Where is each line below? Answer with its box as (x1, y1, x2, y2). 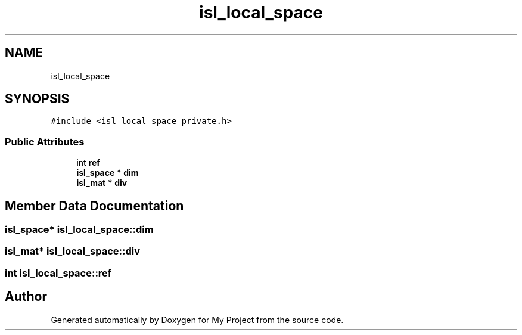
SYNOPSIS (5, 91, 70, 107)
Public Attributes (5, 135, 85, 148)
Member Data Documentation (5, 198, 184, 213)
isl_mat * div (76, 178, 128, 188)
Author (5, 289, 47, 305)
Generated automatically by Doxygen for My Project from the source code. (51, 314, 344, 325)
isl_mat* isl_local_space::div (5, 245, 141, 258)
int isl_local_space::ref (5, 266, 112, 279)
